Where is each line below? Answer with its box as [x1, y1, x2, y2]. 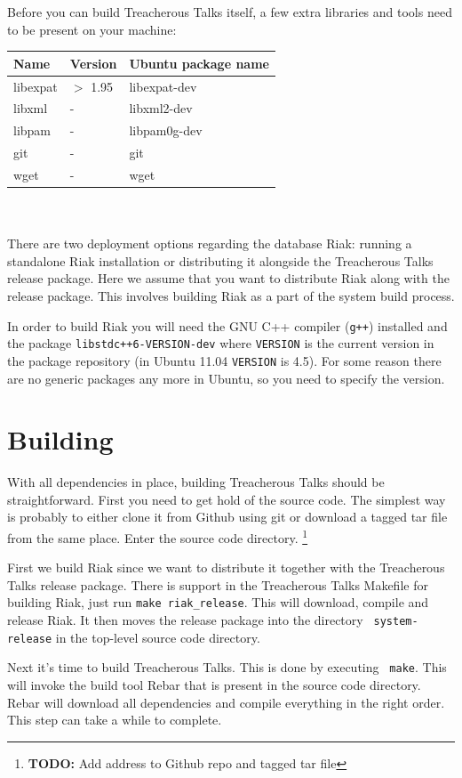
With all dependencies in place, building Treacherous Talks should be [7, 473, 385, 491]
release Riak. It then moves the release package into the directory [7, 611, 363, 629]
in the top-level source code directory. [55, 628, 260, 646]
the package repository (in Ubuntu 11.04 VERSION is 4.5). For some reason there [7, 351, 442, 369]
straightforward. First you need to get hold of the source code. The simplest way [7, 490, 446, 508]
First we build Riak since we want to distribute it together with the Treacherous [7, 558, 445, 577]
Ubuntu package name [129, 53, 269, 72]
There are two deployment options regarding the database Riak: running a [7, 234, 412, 253]
